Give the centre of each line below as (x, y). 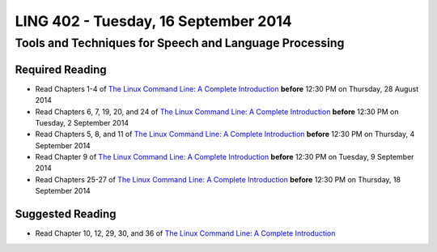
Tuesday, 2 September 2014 (82, 122)
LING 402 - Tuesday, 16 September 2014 (153, 21)
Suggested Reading (66, 214)
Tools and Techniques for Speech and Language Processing (180, 43)
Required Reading (61, 69)
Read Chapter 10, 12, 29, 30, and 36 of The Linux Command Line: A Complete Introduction (185, 233)
